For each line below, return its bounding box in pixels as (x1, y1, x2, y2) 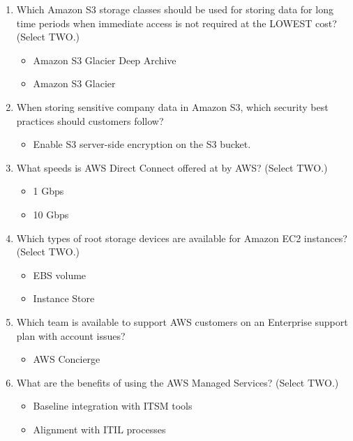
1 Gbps (33, 184, 64, 198)
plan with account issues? (16, 328, 126, 343)
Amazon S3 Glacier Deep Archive (33, 52, 176, 67)
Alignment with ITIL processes (33, 421, 166, 436)
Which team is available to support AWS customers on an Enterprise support (16, 314, 348, 329)
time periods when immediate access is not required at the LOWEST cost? (16, 15, 337, 30)
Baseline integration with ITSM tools (33, 398, 193, 413)
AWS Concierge (33, 352, 100, 366)
